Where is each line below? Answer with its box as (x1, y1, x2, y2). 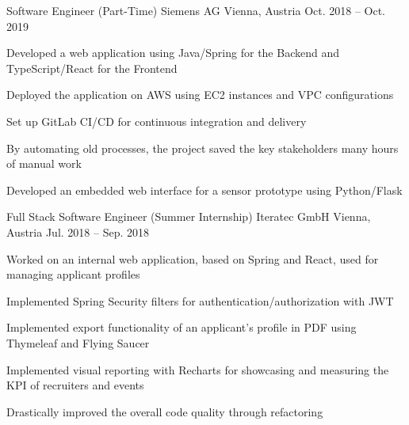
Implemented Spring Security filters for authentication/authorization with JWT (6, 292, 394, 309)
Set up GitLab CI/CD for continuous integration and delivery (6, 112, 307, 129)
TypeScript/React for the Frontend (6, 59, 178, 76)
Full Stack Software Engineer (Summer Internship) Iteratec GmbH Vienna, (6, 208, 371, 225)
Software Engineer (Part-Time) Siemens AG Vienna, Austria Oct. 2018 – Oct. (6, 2, 386, 18)
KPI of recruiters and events (6, 377, 144, 393)
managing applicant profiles (6, 266, 140, 283)
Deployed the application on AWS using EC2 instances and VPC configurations (6, 86, 394, 103)
